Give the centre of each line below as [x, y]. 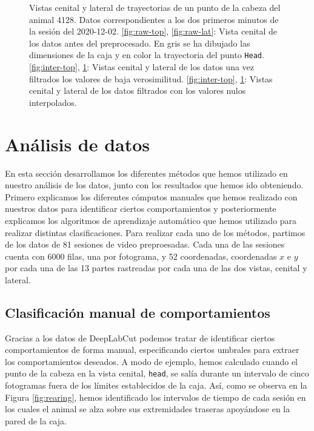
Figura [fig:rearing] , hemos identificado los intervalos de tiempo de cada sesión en [155, 397]
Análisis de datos [78, 144]
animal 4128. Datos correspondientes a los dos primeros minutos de [154, 19]
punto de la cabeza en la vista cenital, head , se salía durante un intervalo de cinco [157, 373]
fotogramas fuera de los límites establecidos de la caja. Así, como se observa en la [156, 385]
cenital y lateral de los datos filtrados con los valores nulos [138, 90]
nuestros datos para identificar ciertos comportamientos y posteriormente [141, 209]
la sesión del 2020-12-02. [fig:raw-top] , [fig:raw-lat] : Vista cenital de [153, 31]
